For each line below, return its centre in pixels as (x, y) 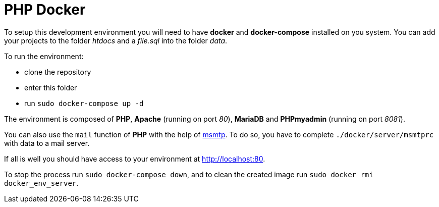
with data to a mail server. (47, 143)
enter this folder (51, 87)
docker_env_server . (41, 183)
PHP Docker (45, 10)
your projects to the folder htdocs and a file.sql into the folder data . (116, 40)
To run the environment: (44, 56)
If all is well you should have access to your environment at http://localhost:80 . (135, 159)
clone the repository (58, 72)
